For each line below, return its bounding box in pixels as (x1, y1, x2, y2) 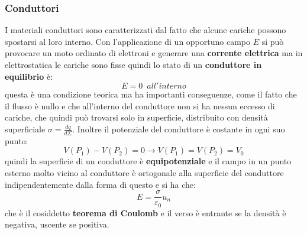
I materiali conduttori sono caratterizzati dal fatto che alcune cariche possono (5, 24, 286, 36)
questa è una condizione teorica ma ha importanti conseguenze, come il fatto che (5, 88, 297, 100)
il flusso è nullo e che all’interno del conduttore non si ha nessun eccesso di (5, 99, 275, 112)
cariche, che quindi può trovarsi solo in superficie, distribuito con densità (5, 111, 268, 123)
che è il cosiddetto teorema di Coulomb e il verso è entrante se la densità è (5, 206, 286, 219)
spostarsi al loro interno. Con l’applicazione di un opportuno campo (5, 35, 251, 47)
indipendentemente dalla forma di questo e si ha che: (5, 178, 196, 190)
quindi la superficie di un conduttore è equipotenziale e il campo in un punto (5, 155, 292, 167)
